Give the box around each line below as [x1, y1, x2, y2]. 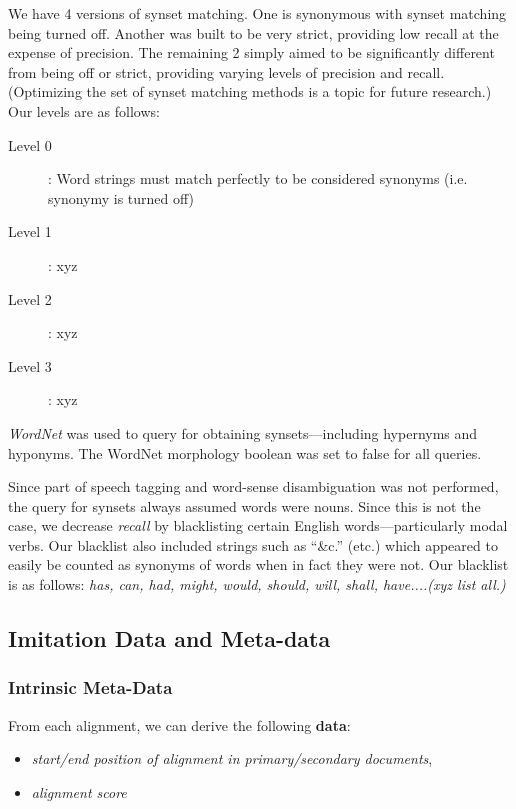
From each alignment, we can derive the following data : [8, 714, 351, 735]
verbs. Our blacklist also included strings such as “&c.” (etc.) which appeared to [8, 534, 498, 555]
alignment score [31, 781, 127, 802]
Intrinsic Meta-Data [8, 675, 173, 700]
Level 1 [8, 221, 52, 242]
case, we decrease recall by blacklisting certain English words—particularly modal [8, 515, 508, 536]
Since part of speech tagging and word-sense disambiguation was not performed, [8, 476, 499, 497]
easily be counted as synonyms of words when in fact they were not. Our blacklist [8, 554, 509, 575]
